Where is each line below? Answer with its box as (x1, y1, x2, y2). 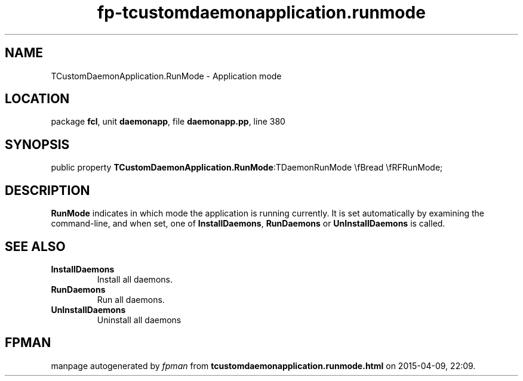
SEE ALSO (5, 238, 66, 254)
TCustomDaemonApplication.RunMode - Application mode (51, 70, 282, 81)
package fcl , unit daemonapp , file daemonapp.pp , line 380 (51, 116, 285, 127)
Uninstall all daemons (97, 314, 181, 325)
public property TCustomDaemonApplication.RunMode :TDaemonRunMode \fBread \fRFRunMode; (51, 162, 443, 173)
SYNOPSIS (5, 137, 70, 152)
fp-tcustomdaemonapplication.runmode (97, 2, 426, 23)
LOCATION (5, 91, 70, 107)
